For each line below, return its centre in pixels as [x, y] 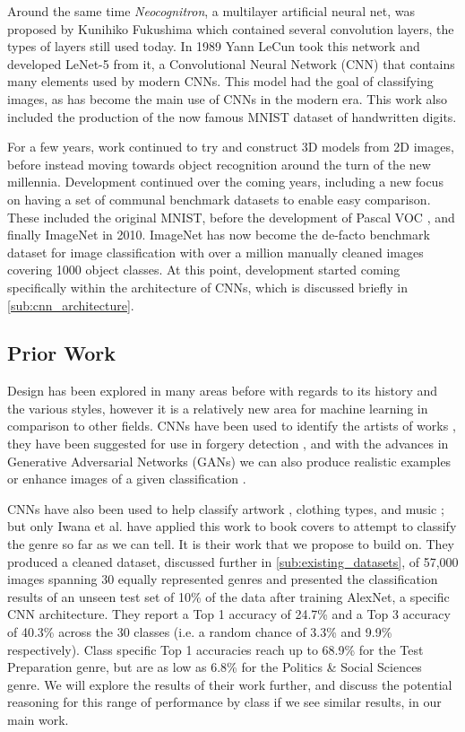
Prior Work [61, 353]
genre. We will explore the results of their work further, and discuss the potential [230, 684]
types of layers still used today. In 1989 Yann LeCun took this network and [214, 46]
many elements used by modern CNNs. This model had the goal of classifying [220, 81]
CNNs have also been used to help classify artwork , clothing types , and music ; [226, 508]
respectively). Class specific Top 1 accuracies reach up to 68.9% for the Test [215, 649]
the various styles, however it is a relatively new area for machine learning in [218, 408]
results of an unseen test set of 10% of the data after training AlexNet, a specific [228, 596]
